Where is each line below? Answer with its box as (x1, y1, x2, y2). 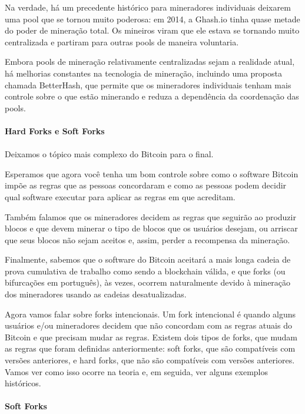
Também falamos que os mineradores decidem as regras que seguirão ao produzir (5, 210, 296, 223)
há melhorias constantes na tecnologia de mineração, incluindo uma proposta (5, 67, 282, 79)
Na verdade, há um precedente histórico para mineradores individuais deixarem (5, 1, 291, 13)
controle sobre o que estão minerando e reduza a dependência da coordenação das (5, 90, 299, 102)
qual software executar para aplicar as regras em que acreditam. (5, 190, 236, 203)
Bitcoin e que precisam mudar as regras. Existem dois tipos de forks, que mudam (5, 330, 297, 343)
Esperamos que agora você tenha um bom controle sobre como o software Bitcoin (5, 167, 299, 180)
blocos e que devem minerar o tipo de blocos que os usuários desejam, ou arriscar (5, 222, 298, 234)
